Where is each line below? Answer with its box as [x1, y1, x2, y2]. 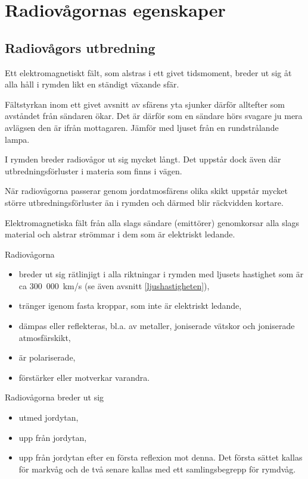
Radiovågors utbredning [5, 38, 155, 57]
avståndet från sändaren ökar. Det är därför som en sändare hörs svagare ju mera [5, 109, 303, 122]
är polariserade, [18, 351, 76, 364]
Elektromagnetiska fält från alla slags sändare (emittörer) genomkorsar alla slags [5, 216, 300, 228]
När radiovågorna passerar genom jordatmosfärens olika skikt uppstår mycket [5, 184, 288, 197]
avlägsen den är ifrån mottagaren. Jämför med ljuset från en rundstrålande [5, 121, 279, 133]
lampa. [5, 133, 30, 145]
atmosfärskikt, [18, 331, 71, 343]
